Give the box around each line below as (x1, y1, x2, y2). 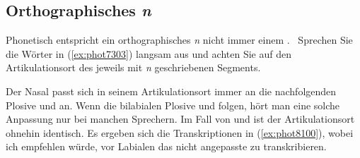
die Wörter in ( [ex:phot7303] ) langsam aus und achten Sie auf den (6, 46, 291, 61)
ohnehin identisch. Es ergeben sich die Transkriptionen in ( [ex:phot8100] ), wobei (6, 125, 354, 140)
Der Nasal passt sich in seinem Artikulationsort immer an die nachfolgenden (6, 83, 337, 98)
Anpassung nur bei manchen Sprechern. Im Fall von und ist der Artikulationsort (6, 111, 355, 126)
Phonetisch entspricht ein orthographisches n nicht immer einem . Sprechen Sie (6, 32, 353, 47)
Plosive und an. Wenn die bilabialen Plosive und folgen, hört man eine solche (6, 97, 340, 112)
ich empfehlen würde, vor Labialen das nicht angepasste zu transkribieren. (6, 139, 327, 154)
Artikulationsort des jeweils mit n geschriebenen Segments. (6, 60, 261, 75)
